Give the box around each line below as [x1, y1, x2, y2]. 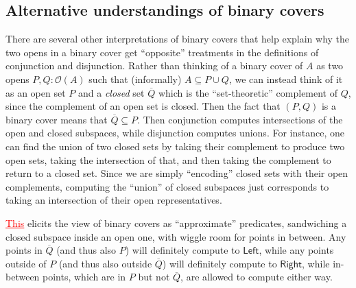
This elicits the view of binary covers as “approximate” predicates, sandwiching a [5, 215, 347, 230]
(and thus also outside [58, 256, 152, 270]
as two [316, 58, 344, 73]
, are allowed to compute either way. [180, 269, 333, 284]
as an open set [5, 85, 66, 99]
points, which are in [43, 269, 126, 284]
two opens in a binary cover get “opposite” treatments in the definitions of [5, 45, 319, 59]
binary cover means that [5, 112, 108, 126]
